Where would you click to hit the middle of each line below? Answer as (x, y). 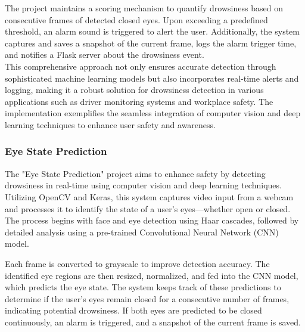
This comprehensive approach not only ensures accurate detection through (141, 66)
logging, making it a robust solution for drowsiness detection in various (134, 90)
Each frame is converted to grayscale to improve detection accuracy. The (137, 263)
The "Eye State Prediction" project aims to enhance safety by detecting (135, 173)
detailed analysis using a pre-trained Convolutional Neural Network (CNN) (142, 232)
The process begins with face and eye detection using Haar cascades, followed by (152, 220)
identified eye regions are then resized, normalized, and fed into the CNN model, (152, 275)
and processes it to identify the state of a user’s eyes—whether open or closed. (148, 208)
